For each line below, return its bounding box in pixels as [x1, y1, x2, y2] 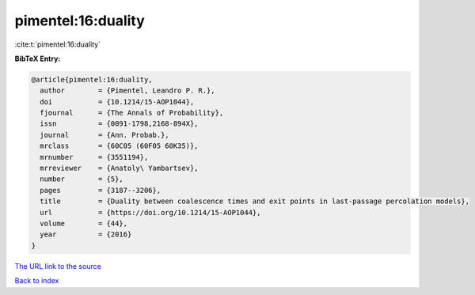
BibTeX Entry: [14, 54, 61, 63]
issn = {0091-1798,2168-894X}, [40, 119, 199, 128]
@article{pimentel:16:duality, [31, 75, 154, 84]
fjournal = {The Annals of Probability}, [40, 108, 224, 118]
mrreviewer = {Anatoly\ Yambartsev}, [40, 164, 199, 173]
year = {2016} [40, 230, 132, 239]
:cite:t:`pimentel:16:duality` [14, 40, 101, 49]
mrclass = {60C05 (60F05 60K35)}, [40, 142, 199, 150]
